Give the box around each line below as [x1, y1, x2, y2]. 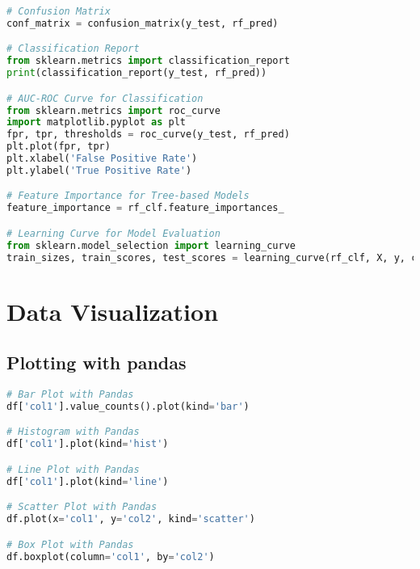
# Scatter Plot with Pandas [6, 501, 157, 513]
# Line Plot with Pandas [6, 463, 140, 475]
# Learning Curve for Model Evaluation [6, 227, 220, 239]
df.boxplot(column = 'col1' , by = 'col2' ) [6, 550, 215, 563]
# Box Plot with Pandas [6, 538, 134, 550]
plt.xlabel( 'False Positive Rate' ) [6, 153, 198, 165]
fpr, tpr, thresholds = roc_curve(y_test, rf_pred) [6, 129, 290, 141]
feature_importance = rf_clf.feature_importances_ [6, 202, 284, 214]
